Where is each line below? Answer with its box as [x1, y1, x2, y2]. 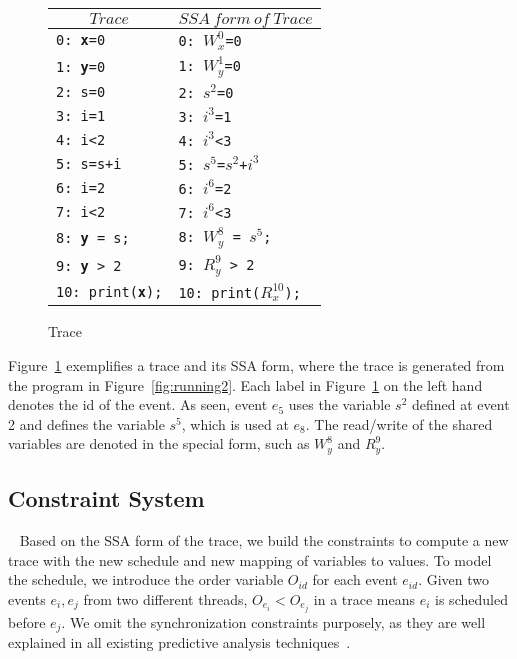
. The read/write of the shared [305, 413, 493, 434]
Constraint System [8, 483, 205, 514]
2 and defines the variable [8, 413, 165, 434]
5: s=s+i [56, 155, 122, 172]
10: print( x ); [56, 284, 163, 301]
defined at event [412, 394, 510, 415]
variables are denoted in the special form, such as [8, 433, 310, 454]
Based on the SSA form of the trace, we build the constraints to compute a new [19, 530, 509, 551]
